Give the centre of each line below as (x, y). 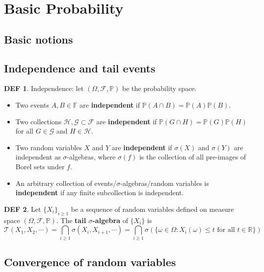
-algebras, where (91, 157)
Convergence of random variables (90, 261)
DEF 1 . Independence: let (44, 88)
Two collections (39, 121)
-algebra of (110, 220)
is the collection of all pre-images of (193, 157)
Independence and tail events (80, 68)
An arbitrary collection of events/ (66, 183)
